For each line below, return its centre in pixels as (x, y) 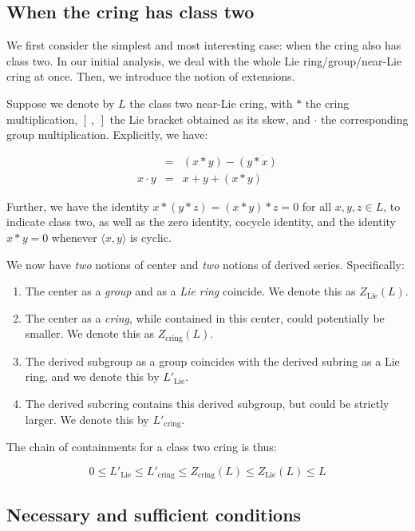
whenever (74, 238)
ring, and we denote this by (92, 376)
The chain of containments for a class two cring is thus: (142, 447)
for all (317, 206)
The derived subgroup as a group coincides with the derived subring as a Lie (212, 361)
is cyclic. (151, 238)
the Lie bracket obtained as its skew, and (210, 119)
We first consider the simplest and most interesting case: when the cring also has (204, 45)
